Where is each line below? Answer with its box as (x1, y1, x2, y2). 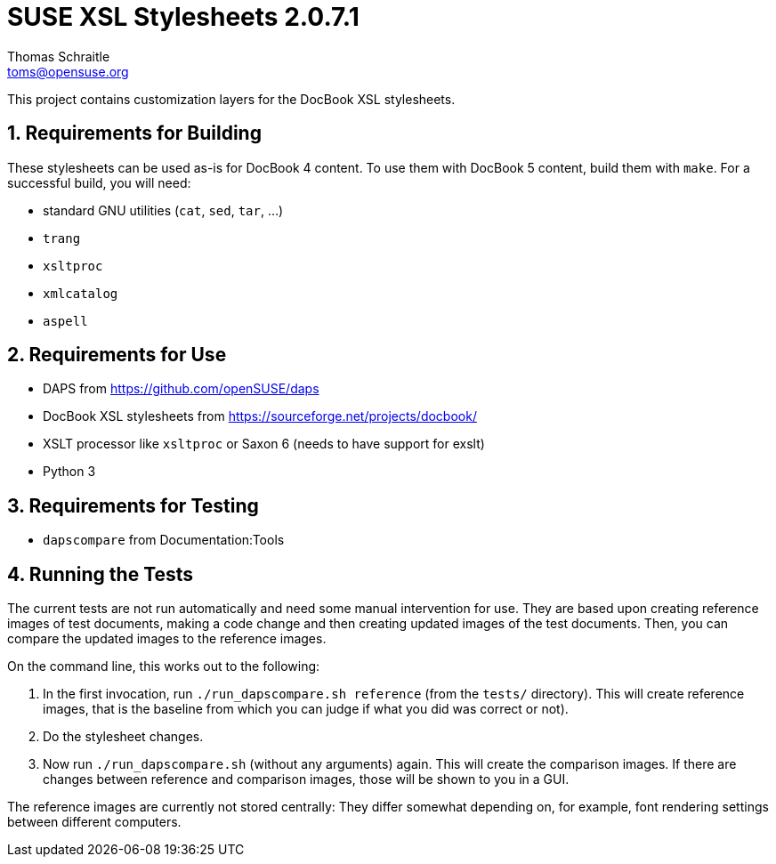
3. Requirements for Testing (7, 494, 259, 517)
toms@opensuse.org (7, 63, 129, 79)
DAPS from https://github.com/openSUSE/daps (43, 381, 319, 397)
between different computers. (7, 814, 182, 830)
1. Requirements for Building (7, 122, 262, 145)
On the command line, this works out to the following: (7, 658, 320, 674)
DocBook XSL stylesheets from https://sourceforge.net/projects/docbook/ (43, 408, 477, 424)
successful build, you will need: (7, 174, 191, 190)
